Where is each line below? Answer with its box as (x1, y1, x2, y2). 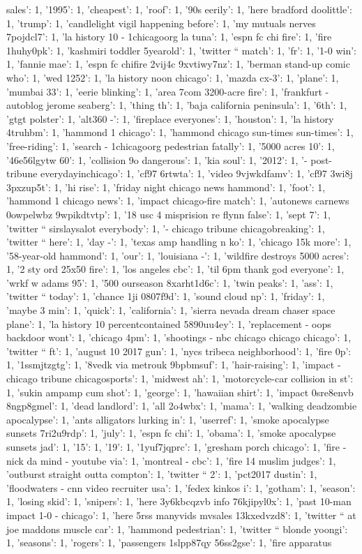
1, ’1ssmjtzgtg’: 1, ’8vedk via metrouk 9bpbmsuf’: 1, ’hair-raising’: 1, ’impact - (6, 357, 341, 372)
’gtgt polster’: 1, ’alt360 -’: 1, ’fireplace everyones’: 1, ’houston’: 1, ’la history (6, 111, 334, 126)
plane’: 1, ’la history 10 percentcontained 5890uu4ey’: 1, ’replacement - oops (6, 316, 331, 331)
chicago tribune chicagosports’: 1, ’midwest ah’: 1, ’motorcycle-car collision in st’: (6, 371, 354, 386)
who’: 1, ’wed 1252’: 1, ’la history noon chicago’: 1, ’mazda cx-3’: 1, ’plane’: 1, (6, 70, 339, 84)
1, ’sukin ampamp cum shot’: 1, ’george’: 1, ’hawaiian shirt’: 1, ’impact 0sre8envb (6, 384, 354, 399)
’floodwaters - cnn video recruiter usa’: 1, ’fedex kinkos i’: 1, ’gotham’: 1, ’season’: (6, 480, 356, 495)
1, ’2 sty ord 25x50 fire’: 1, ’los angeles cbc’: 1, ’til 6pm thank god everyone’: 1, (6, 262, 345, 276)
